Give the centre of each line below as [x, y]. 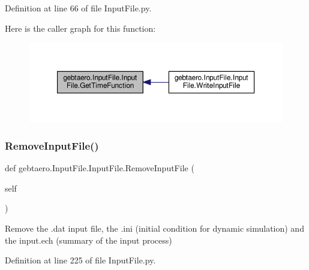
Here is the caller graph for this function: [80, 28]
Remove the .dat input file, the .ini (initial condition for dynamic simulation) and [154, 228]
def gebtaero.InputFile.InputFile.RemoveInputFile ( [100, 168]
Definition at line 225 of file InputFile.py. [80, 260]
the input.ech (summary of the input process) [88, 240]
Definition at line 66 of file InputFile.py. [78, 8]
